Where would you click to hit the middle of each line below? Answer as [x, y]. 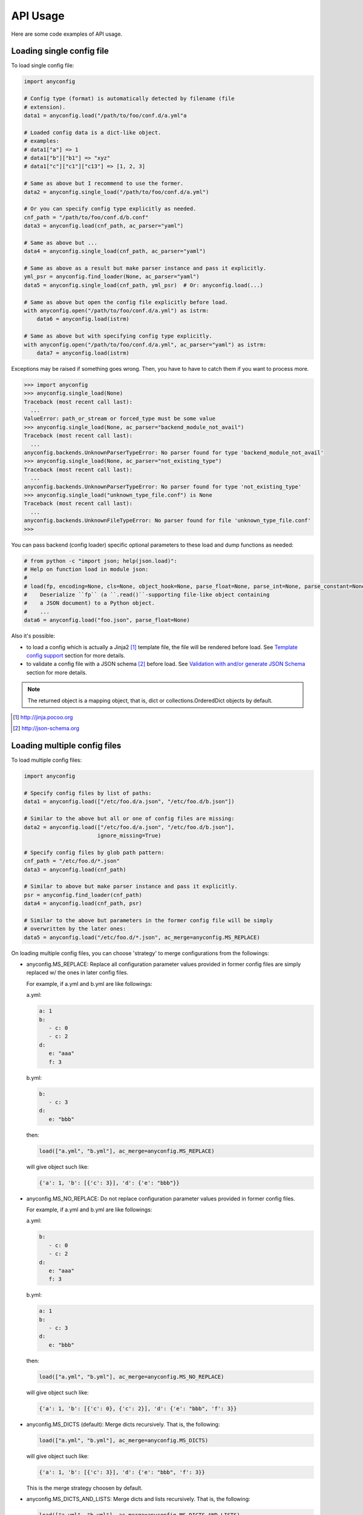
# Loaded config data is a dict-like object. [93, 132]
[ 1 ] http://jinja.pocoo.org [43, 717]
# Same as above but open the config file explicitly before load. [126, 302]
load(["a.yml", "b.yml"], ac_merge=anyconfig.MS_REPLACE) [127, 1151]
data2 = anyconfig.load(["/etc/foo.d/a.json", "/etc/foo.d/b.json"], [129, 827]
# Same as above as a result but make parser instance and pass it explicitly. [145, 268]
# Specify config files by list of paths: [88, 793]
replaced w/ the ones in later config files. [77, 973]
